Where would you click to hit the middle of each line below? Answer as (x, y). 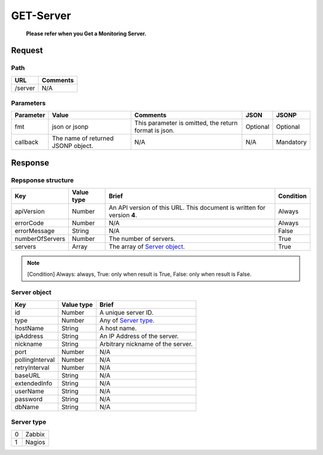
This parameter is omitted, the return (186, 123)
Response (30, 163)
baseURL (28, 375)
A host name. (118, 328)
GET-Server (41, 16)
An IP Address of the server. (139, 336)
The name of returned (83, 138)
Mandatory (292, 142)
